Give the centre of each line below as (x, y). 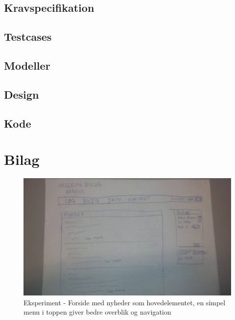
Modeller (27, 65)
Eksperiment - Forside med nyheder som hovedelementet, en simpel (125, 302)
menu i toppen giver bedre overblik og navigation (97, 312)
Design (22, 94)
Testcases (28, 37)
